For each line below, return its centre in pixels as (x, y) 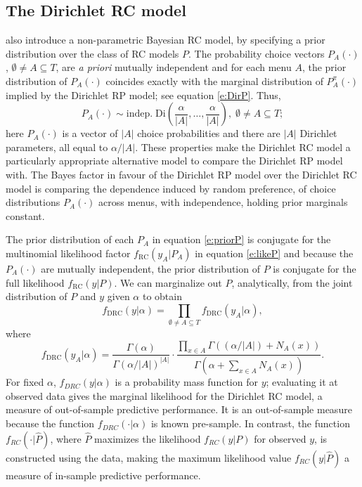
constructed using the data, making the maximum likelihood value (149, 457)
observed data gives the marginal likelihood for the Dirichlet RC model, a (164, 395)
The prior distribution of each (70, 239)
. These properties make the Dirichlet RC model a (243, 147)
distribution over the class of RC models (92, 53)
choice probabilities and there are (209, 133)
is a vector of (90, 133)
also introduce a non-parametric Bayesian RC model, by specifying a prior (166, 40)
